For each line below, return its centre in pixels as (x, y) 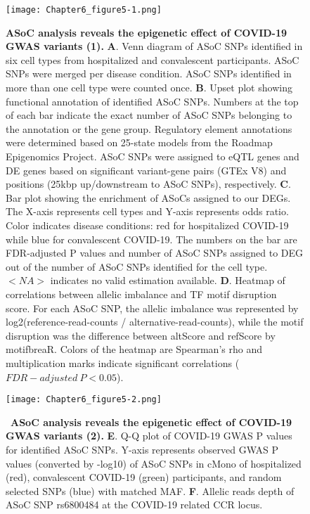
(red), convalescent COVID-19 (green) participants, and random (144, 477)
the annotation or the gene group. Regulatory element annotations (149, 128)
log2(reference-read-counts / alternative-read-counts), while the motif (155, 322)
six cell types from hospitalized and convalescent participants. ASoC (153, 59)
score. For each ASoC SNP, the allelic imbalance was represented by (152, 308)
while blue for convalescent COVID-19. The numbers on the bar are (151, 239)
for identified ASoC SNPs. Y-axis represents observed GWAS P (142, 449)
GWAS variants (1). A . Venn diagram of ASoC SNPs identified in (154, 46)
